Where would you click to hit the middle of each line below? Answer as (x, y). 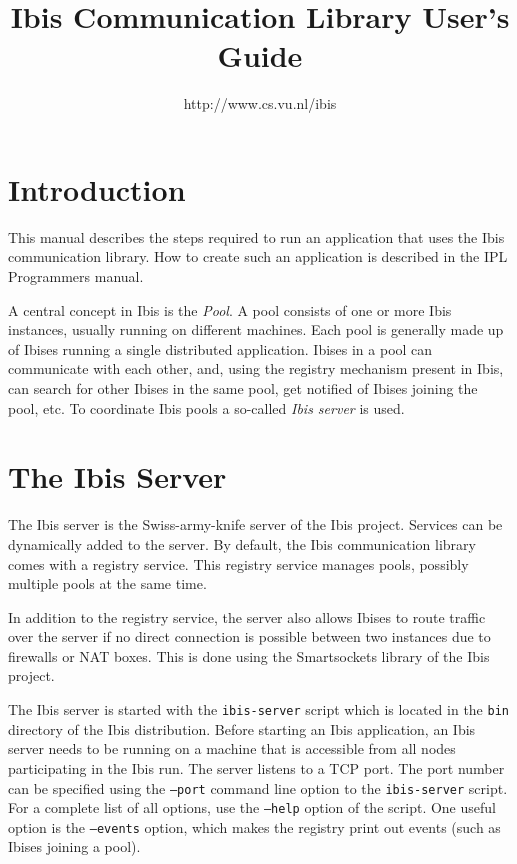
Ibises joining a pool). (74, 846)
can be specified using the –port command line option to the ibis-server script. (258, 787)
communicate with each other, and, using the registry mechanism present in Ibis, (256, 368)
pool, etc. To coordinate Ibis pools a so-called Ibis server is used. (206, 407)
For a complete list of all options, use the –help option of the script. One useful (252, 807)
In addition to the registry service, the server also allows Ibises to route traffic (247, 616)
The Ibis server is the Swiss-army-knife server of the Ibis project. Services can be (255, 524)
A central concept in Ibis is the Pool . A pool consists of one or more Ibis (230, 309)
